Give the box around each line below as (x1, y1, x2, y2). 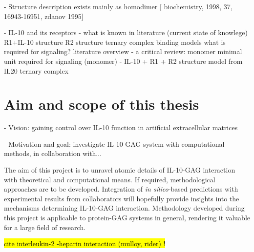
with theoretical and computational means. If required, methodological (4, 174, 215, 184)
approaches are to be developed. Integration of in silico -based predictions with (4, 184, 238, 194)
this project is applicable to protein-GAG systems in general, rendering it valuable (4, 213, 251, 223)
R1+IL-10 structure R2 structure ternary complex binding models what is (4, 37, 226, 47)
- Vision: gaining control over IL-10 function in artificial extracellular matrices (4, 122, 238, 133)
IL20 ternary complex (4, 65, 69, 76)
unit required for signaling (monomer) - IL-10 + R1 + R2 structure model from (4, 56, 243, 66)
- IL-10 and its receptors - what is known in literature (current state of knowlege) (4, 27, 248, 38)
